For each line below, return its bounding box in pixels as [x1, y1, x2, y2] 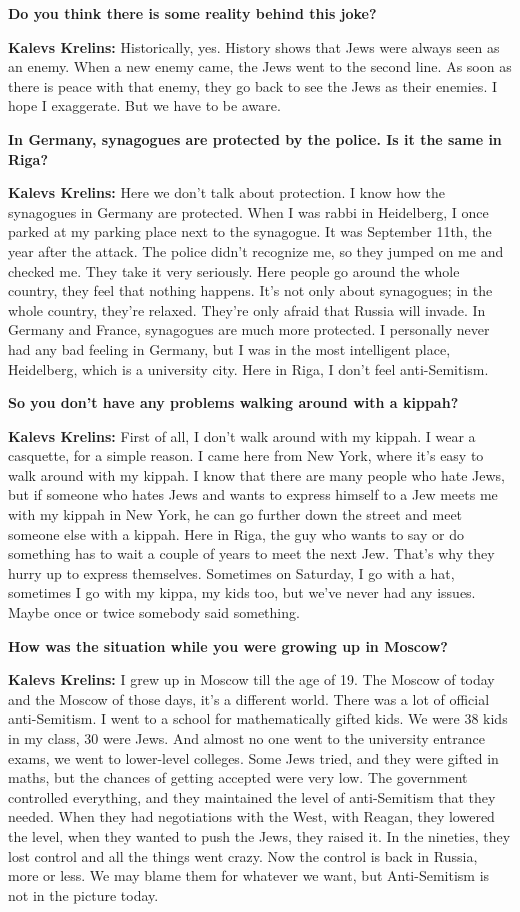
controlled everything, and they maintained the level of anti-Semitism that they [8, 786, 496, 807]
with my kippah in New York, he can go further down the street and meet [8, 504, 463, 525]
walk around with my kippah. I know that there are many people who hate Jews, [8, 464, 505, 485]
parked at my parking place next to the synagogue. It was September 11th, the [8, 221, 492, 242]
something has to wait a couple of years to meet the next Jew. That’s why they [8, 543, 495, 564]
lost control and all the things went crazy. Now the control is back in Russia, [8, 845, 478, 866]
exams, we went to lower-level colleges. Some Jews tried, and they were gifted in [8, 747, 499, 768]
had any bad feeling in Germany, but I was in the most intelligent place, [8, 338, 451, 359]
